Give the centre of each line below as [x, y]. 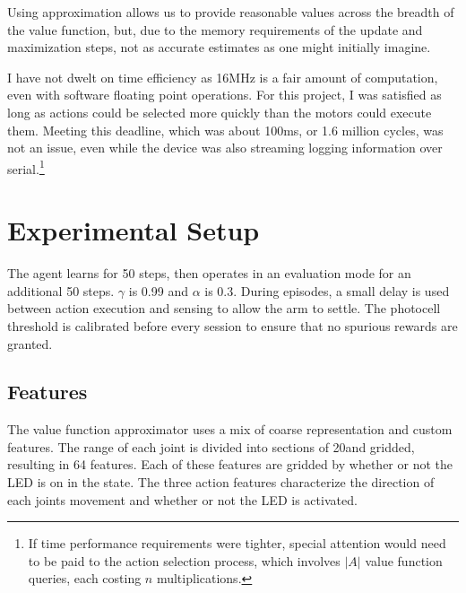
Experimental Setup [134, 230]
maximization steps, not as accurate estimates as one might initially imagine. [219, 47]
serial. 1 [26, 167]
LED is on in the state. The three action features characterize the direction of [221, 482]
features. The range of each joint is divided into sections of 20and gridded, [211, 446]
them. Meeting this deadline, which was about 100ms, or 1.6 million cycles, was [225, 130]
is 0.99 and [158, 290]
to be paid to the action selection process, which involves [184, 560]
